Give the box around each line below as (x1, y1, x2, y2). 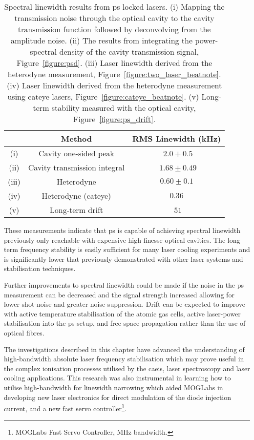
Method (61, 133, 92, 144)
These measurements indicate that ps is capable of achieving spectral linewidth (4, 225, 240, 235)
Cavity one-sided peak (39, 147, 114, 159)
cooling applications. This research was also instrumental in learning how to (4, 373, 231, 383)
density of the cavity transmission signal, (59, 46, 199, 57)
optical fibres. (4, 327, 44, 337)
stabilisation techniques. (4, 263, 76, 273)
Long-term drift (49, 204, 104, 215)
